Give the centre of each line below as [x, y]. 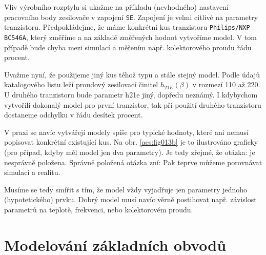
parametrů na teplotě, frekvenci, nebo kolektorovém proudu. [99, 209]
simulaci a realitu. [32, 172]
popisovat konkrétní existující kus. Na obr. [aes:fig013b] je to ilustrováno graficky [131, 142]
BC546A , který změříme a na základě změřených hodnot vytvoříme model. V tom [131, 37]
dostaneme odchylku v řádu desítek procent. [74, 115]
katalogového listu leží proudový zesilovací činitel [81, 84]
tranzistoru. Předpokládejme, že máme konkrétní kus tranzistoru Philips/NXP [127, 27]
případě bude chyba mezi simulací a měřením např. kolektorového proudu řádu [128, 47]
